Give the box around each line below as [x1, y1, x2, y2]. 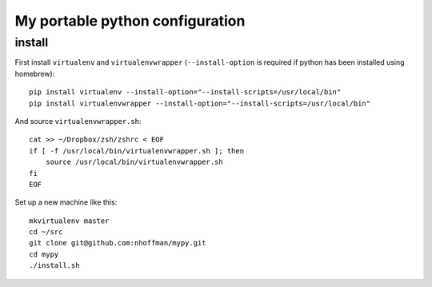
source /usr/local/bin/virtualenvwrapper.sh [45, 157, 223, 167]
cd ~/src [29, 228, 63, 237]
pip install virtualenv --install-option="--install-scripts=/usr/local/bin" [29, 88, 342, 97]
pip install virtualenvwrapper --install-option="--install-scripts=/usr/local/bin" [29, 98, 371, 108]
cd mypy [29, 249, 59, 259]
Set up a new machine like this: [14, 197, 118, 207]
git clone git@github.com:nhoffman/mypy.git [29, 238, 207, 248]
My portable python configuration [14, 12, 246, 30]
